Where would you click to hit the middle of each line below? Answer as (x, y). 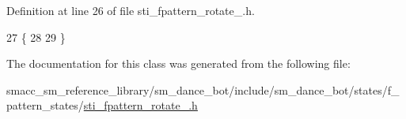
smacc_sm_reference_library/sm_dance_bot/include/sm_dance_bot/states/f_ (203, 89)
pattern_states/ (45, 105)
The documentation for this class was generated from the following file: (178, 63)
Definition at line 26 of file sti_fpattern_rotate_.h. (131, 10)
